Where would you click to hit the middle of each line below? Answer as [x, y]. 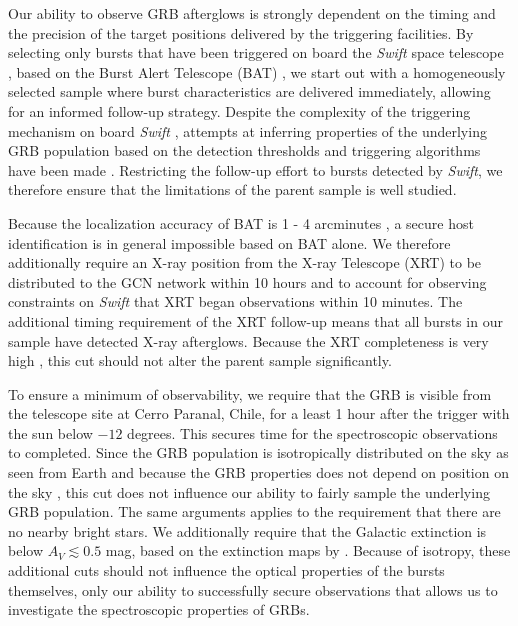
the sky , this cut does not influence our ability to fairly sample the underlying [249, 491]
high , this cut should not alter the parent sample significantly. [200, 360]
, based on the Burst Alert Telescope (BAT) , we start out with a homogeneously [257, 71]
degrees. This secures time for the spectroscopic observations [312, 432]
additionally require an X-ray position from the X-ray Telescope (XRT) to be [245, 262]
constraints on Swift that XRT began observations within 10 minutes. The [235, 301]
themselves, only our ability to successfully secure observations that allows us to [253, 589]
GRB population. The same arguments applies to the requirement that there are [254, 511]
